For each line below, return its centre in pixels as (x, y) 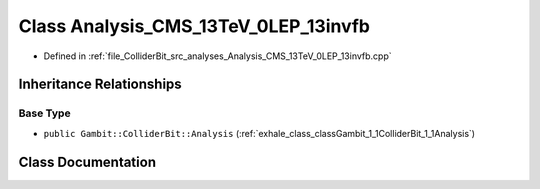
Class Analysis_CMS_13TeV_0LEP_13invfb (194, 26)
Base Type (44, 113)
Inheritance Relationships (100, 84)
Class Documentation (87, 161)
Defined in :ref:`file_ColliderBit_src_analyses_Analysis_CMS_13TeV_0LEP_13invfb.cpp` (217, 56)
